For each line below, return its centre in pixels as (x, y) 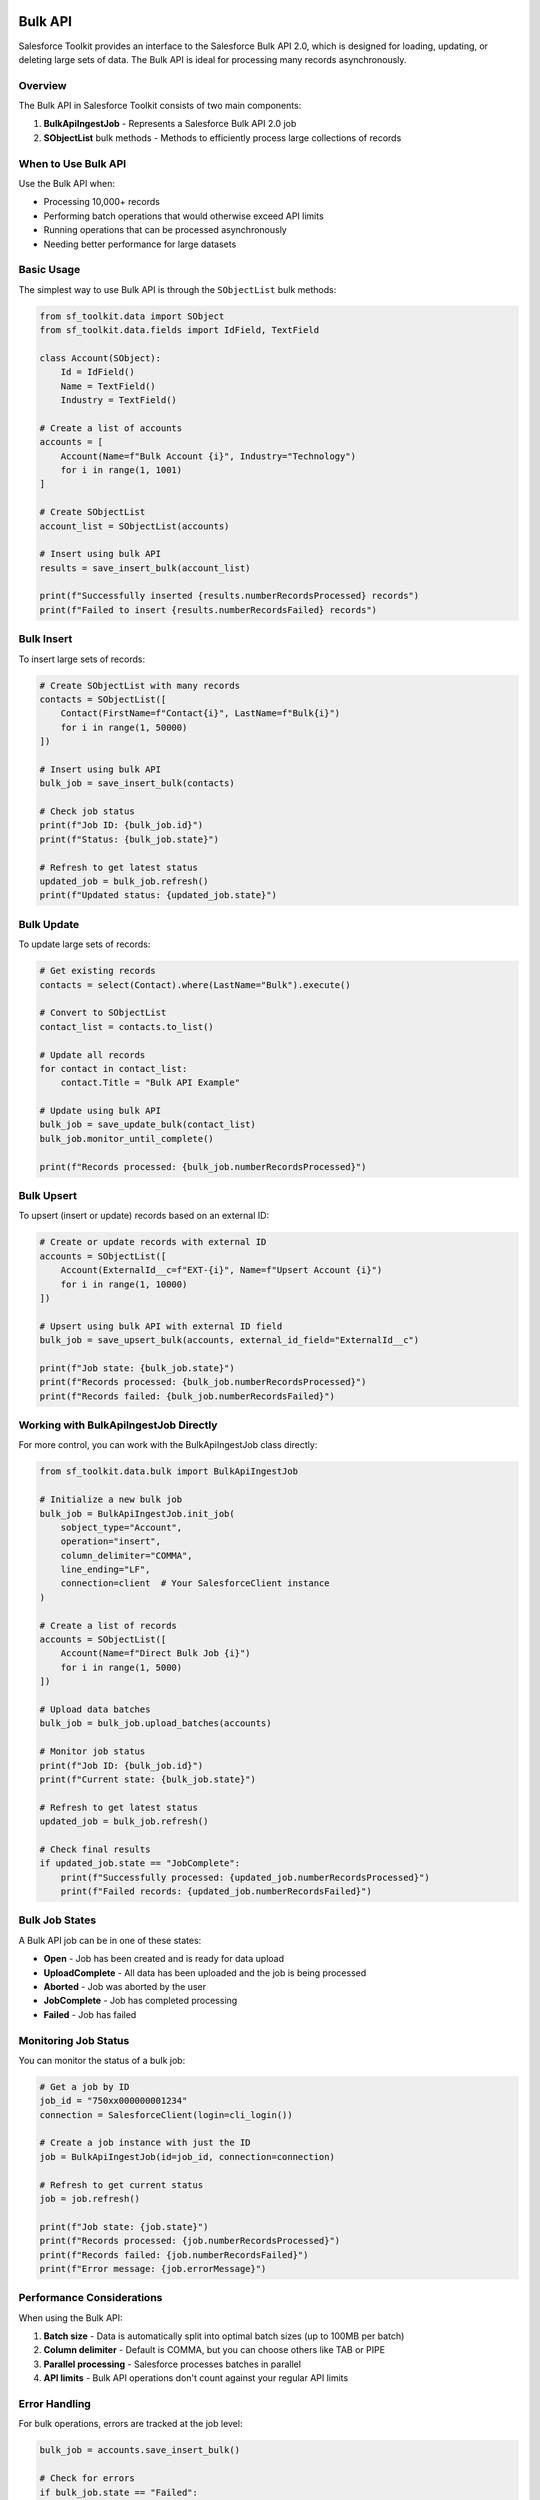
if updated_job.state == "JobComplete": (139, 1863)
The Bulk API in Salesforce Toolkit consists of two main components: (160, 106)
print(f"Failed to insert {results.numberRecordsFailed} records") (208, 609)
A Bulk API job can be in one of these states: (110, 1940)
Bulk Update (49, 924)
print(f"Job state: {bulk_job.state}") (137, 1368)
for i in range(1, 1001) (121, 469)
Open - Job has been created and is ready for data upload (164, 1959)
